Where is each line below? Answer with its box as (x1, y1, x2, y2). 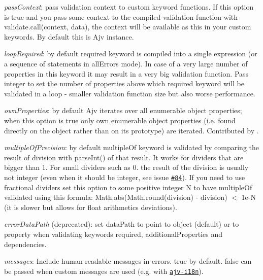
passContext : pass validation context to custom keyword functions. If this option (4, 2, 254, 12)
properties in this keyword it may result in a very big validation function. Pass (4, 68, 249, 79)
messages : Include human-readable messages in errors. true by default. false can (4, 256, 252, 266)
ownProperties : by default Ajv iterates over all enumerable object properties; (4, 105, 242, 116)
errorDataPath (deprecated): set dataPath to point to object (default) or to (4, 219, 239, 229)
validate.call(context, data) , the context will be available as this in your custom (4, 21, 251, 32)
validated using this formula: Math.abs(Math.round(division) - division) (4, 192, 227, 202)
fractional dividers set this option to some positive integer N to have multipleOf (4, 182, 252, 192)
